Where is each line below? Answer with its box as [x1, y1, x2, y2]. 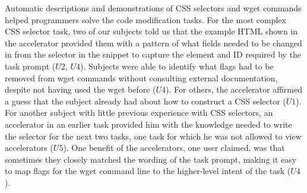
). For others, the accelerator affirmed [166, 83, 302, 96]
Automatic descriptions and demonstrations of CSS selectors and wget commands [5, 2, 302, 14]
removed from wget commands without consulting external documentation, [5, 71, 278, 84]
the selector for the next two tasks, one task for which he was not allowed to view [5, 129, 302, 142]
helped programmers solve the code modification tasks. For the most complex [5, 13, 286, 26]
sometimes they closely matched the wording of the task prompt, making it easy [5, 153, 297, 165]
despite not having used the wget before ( [5, 83, 156, 96]
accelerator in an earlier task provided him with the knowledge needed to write [5, 118, 292, 130]
